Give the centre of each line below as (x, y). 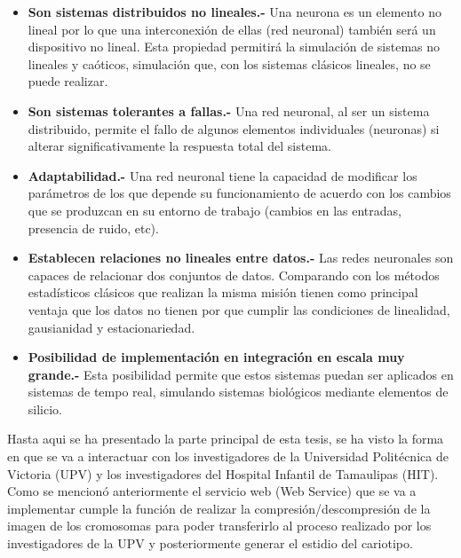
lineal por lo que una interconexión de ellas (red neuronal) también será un (232, 29)
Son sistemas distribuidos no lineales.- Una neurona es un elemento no (234, 12)
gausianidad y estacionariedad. (111, 327)
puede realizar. (68, 81)
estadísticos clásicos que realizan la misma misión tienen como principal (223, 292)
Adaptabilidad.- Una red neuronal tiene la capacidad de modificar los (223, 175)
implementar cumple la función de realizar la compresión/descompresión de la (219, 508)
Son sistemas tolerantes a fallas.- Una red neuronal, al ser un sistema (229, 110)
